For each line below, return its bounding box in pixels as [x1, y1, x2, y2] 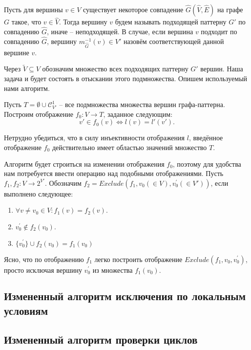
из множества [92, 264, 133, 275]
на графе [217, 4, 243, 14]
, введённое [188, 132, 223, 143]
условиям [4, 303, 48, 318]
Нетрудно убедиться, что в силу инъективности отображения [4, 132, 185, 143]
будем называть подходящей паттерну [115, 17, 227, 27]
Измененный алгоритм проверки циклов [4, 331, 198, 347]
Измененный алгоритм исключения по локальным [4, 288, 246, 304]
